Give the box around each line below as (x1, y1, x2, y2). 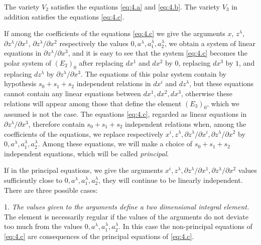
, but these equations (189, 78, 254, 89)
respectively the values (59, 38, 128, 48)
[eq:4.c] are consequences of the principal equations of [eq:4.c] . (4, 230, 194, 241)
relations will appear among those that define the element (4, 98, 182, 108)
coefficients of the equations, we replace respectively (4, 128, 164, 139)
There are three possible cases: (4, 184, 98, 195)
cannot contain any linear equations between (4, 88, 141, 98)
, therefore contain (28, 118, 85, 129)
